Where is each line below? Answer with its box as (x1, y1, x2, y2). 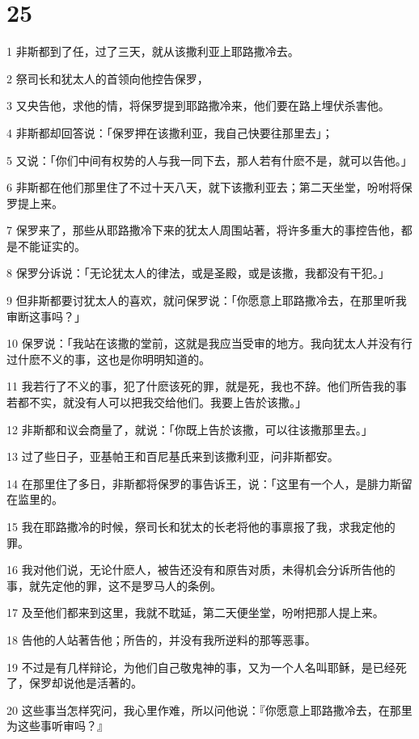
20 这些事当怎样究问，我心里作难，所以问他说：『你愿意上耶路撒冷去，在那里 (6, 701, 413, 718)
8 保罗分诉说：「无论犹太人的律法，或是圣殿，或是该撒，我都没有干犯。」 (6, 264, 390, 281)
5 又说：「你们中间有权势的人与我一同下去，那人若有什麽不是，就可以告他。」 (6, 151, 413, 168)
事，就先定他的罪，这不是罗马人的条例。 (6, 576, 222, 593)
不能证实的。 (17, 237, 86, 254)
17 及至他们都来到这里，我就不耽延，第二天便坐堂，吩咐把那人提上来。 (6, 604, 384, 621)
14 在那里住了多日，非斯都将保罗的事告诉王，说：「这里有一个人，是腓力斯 (6, 475, 401, 492)
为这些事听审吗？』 (6, 717, 108, 734)
